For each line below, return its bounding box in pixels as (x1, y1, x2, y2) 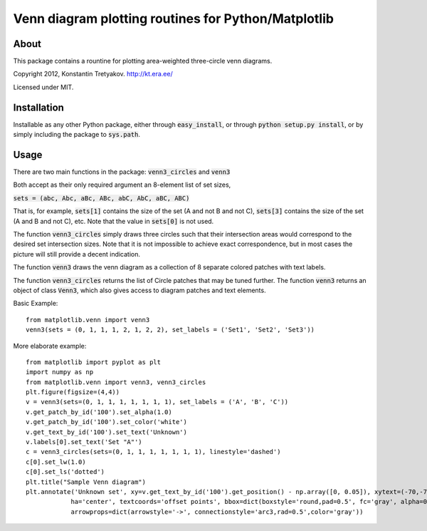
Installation (13, 101, 64, 113)
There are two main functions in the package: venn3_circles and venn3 (13, 167, 231, 176)
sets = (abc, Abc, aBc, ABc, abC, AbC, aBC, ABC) (13, 194, 190, 202)
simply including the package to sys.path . (13, 130, 140, 139)
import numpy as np (26, 368, 94, 376)
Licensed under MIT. (13, 83, 74, 91)
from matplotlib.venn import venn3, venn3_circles (26, 378, 206, 386)
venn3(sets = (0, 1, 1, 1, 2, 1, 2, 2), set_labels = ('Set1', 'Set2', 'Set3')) (26, 326, 315, 334)
